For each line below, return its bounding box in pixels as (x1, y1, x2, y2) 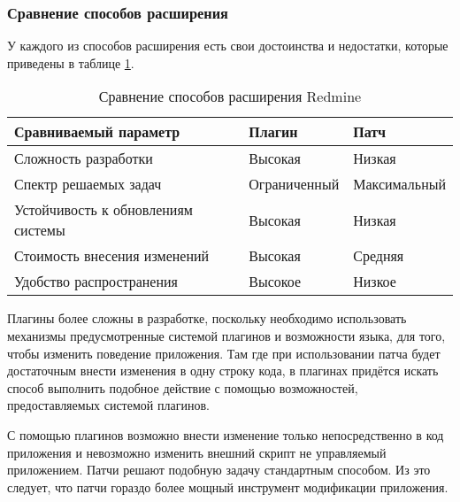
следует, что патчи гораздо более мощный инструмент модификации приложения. (7, 477, 448, 496)
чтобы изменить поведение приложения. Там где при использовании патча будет (7, 344, 441, 362)
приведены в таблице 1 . (7, 53, 134, 72)
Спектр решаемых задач (14, 174, 162, 195)
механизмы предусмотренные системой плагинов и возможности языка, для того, (7, 327, 446, 344)
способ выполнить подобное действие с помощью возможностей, (7, 378, 358, 397)
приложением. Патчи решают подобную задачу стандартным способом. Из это (7, 460, 431, 479)
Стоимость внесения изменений (14, 245, 210, 266)
